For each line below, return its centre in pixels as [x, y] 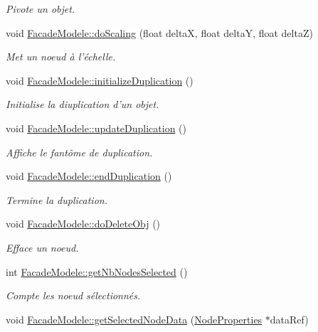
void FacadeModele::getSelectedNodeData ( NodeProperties [134, 319]
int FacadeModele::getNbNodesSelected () [97, 271]
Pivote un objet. [41, 9]
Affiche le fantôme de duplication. [79, 152]
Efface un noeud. [42, 247]
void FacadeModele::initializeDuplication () [100, 80]
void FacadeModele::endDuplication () [89, 176]
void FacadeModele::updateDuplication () [96, 128]
